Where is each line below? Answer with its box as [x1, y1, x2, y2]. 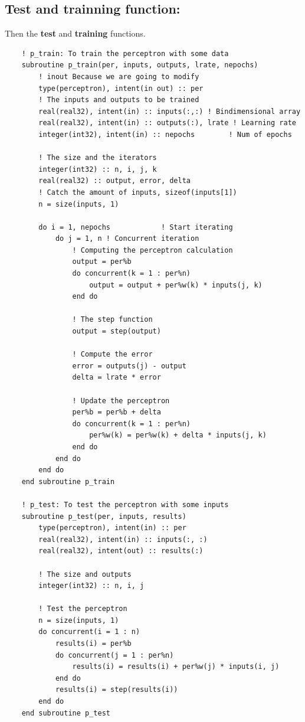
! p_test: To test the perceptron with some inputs [21, 500, 229, 509]
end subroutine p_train [21, 477, 115, 486]
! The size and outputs [38, 570, 132, 579]
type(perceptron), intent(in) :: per [38, 524, 186, 532]
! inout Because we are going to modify [38, 72, 199, 81]
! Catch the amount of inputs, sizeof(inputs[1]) [38, 188, 237, 197]
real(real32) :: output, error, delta [38, 177, 191, 185]
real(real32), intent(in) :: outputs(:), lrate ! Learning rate [38, 119, 296, 128]
